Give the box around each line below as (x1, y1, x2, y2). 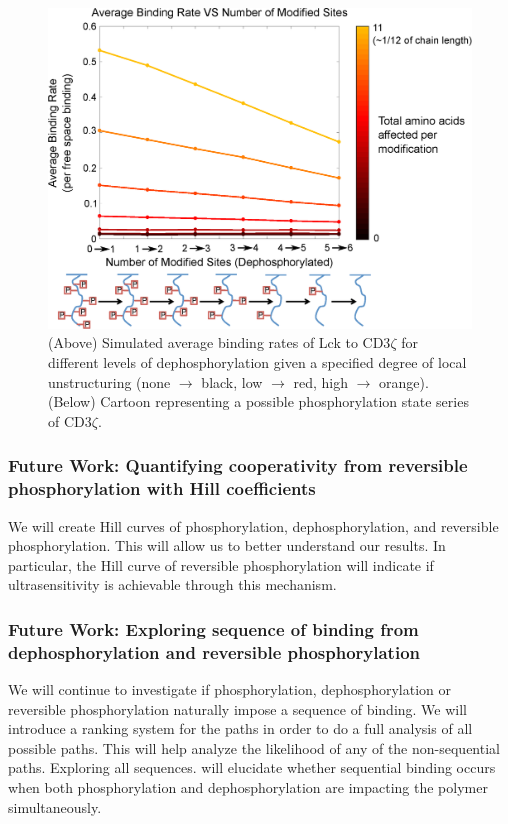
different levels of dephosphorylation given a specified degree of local (48, 352, 467, 373)
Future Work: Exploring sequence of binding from (8, 616, 419, 641)
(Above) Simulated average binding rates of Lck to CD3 (48, 332, 391, 353)
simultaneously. (8, 796, 102, 817)
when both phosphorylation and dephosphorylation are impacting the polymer (8, 777, 488, 798)
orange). (379, 371, 429, 392)
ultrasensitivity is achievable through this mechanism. (8, 574, 337, 595)
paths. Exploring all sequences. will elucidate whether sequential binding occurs (8, 757, 496, 778)
